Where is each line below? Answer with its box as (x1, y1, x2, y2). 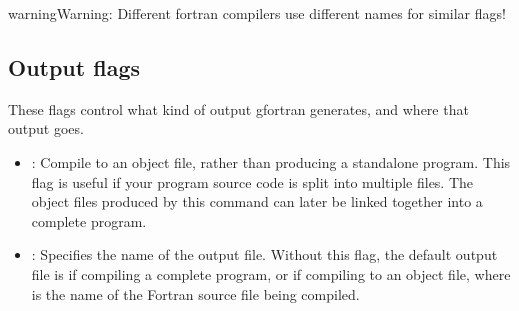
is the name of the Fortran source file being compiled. (31, 283, 360, 304)
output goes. (8, 118, 84, 139)
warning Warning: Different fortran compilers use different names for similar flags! (8, 3, 506, 23)
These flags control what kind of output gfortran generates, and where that (8, 98, 469, 119)
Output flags (8, 51, 140, 82)
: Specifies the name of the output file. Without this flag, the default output (31, 244, 498, 265)
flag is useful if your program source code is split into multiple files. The (31, 171, 474, 192)
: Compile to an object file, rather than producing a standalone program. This (31, 151, 511, 172)
